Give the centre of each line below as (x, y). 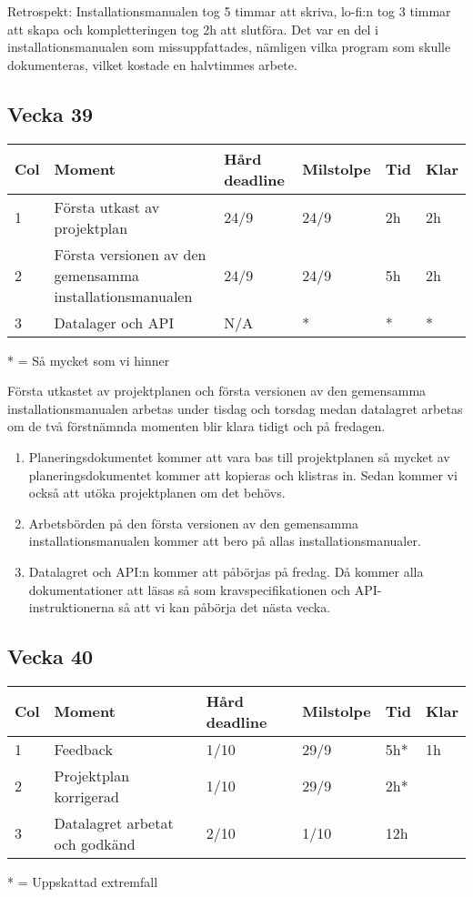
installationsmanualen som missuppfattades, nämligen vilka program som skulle (229, 47)
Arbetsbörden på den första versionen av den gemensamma (193, 523)
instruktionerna (71, 607)
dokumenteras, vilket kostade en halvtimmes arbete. (152, 64)
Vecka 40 (50, 656)
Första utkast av (107, 207)
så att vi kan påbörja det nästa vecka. (225, 607)
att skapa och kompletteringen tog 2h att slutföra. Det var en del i (193, 29)
